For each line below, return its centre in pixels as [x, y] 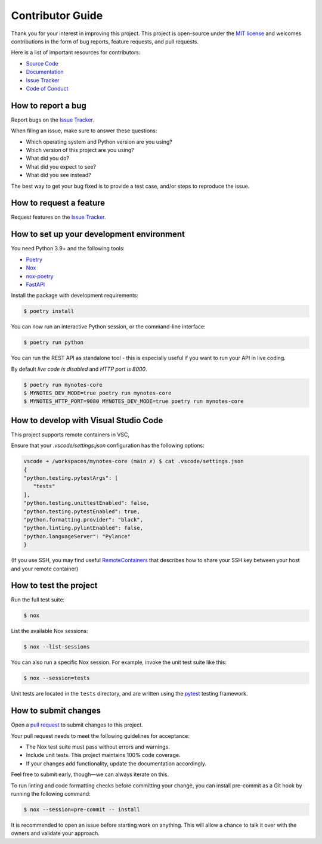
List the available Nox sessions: [50, 631]
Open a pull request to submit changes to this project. [77, 725]
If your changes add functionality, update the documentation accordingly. [116, 764]
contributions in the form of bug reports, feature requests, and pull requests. [105, 41]
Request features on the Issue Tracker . [59, 217]
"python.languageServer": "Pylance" [77, 536]
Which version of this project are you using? [80, 150]
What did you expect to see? [61, 166]
